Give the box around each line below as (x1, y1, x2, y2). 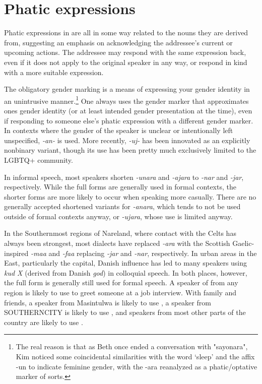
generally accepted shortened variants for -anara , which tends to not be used (4, 201, 241, 212)
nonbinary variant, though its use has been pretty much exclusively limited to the (4, 145, 256, 155)
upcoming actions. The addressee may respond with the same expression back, (4, 47, 246, 57)
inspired (4, 247, 29, 258)
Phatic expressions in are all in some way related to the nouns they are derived (4, 27, 248, 38)
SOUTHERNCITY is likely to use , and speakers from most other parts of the (4, 307, 246, 317)
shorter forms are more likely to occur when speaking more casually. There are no (4, 191, 256, 202)
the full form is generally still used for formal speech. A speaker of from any (4, 277, 238, 288)
